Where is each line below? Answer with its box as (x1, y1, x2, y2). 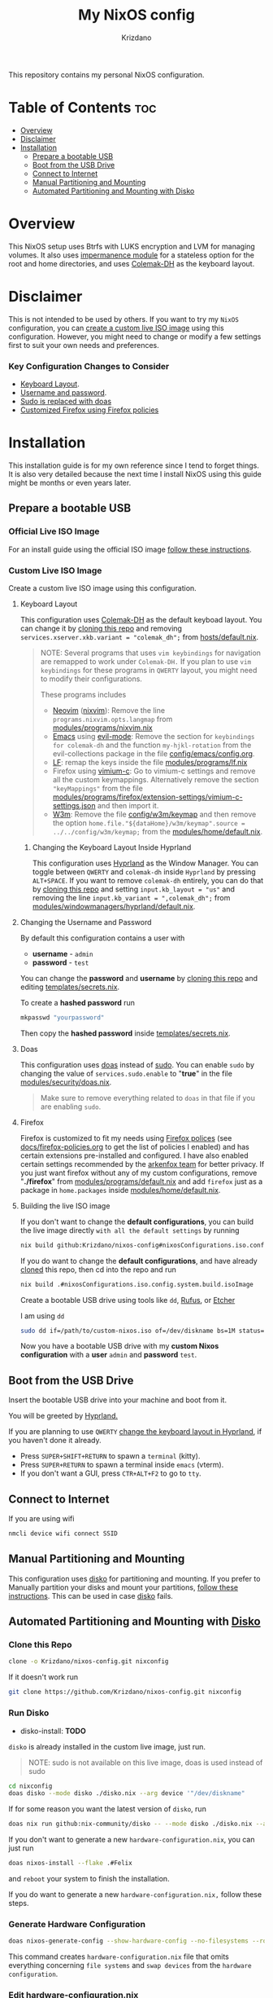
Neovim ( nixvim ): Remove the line (52, 705, 165, 715)
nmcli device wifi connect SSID (8, 1529, 118, 1538)
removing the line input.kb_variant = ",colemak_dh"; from (32, 892, 231, 902)
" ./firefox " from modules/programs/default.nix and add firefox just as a (19, 1176, 263, 1186)
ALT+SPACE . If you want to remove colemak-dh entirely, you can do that (32, 875, 264, 885)
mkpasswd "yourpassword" (19, 1013, 105, 1022)
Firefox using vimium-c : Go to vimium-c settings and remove (52, 766, 256, 776)
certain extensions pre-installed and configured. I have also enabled (19, 1151, 249, 1160)
